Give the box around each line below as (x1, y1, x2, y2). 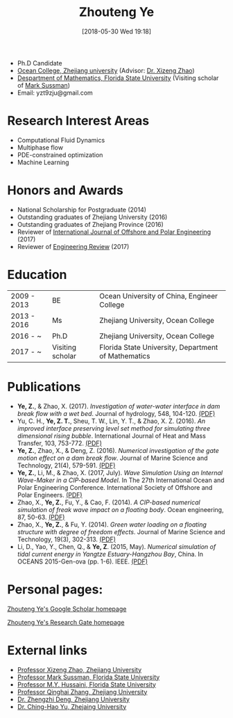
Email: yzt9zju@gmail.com (17, 88, 94, 97)
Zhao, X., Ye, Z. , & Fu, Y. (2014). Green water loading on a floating (17, 520, 207, 529)
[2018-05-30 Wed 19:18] (82, 27, 151, 35)
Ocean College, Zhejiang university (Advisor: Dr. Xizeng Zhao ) (17, 66, 196, 74)
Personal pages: (7, 582, 103, 597)
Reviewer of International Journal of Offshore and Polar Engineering (17, 228, 212, 236)
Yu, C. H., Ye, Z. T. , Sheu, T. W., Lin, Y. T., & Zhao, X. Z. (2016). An (17, 417, 206, 425)
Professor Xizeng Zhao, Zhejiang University (17, 665, 142, 673)
